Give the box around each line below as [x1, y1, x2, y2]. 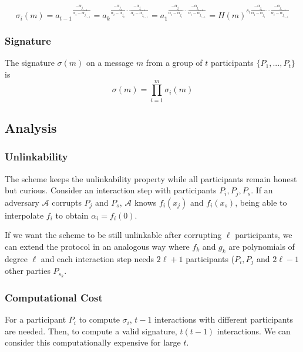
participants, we [235, 229, 292, 241]
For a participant [5, 313, 66, 326]
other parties [5, 264, 51, 277]
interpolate [5, 209, 44, 221]
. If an [251, 184, 273, 196]
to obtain [55, 209, 89, 221]
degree [5, 252, 28, 264]
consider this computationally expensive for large [5, 336, 181, 348]
